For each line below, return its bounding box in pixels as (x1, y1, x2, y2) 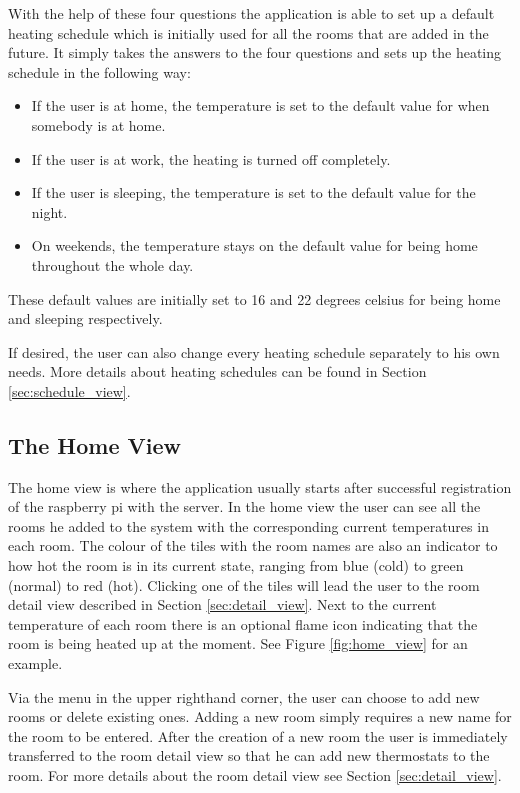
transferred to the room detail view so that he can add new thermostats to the (8, 745, 490, 766)
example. (8, 653, 63, 674)
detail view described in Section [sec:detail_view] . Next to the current (8, 594, 437, 615)
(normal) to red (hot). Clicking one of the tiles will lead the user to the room (8, 574, 480, 595)
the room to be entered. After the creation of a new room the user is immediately (8, 725, 508, 746)
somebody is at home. (31, 114, 166, 135)
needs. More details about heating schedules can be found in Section (8, 361, 427, 382)
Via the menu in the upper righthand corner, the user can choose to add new (8, 686, 480, 707)
